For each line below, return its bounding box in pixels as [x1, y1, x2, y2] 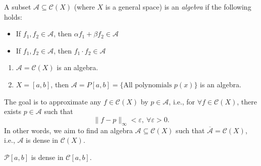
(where [74, 2, 95, 12]
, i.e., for [169, 96, 195, 106]
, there [237, 96, 257, 106]
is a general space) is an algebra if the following [105, 2, 251, 12]
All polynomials [123, 81, 172, 89]
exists [4, 106, 21, 117]
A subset [4, 2, 31, 12]
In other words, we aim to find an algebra [4, 125, 133, 135]
